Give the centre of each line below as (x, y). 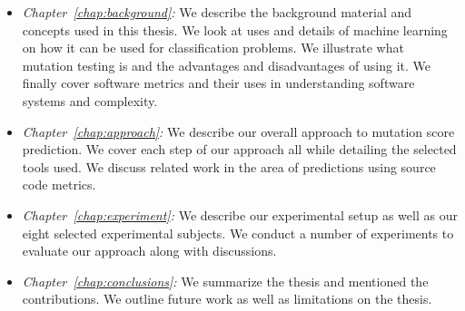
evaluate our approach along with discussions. (149, 251)
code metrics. (59, 185)
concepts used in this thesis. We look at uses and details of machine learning (235, 29)
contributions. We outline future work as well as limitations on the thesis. (227, 299)
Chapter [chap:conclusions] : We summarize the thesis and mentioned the (225, 281)
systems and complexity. (90, 100)
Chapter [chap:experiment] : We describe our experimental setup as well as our (240, 214)
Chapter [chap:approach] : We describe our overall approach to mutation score (238, 131)
